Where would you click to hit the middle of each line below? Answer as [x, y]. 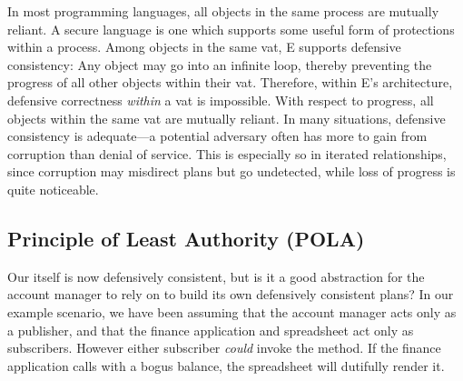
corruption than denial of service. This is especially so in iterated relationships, [227, 153]
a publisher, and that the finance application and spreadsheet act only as [211, 330]
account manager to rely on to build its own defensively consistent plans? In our [231, 294]
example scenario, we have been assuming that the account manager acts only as [232, 311]
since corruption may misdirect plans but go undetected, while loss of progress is [231, 171]
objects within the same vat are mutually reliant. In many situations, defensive [227, 118]
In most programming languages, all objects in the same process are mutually [223, 11]
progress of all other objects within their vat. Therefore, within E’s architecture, [230, 82]
